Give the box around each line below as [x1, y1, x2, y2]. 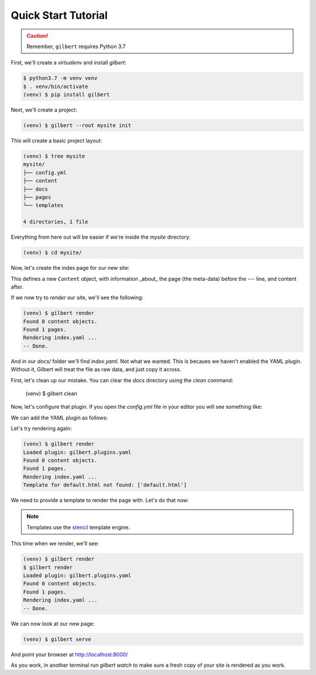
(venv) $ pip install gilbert [23, 91, 110, 98]
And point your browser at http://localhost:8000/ [11, 651, 128, 658]
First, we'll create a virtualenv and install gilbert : [11, 59, 127, 66]
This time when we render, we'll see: [11, 540, 99, 547]
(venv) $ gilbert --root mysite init [23, 122, 132, 129]
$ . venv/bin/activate [23, 83, 88, 90]
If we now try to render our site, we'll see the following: [11, 294, 143, 301]
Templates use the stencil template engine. [26, 524, 130, 531]
